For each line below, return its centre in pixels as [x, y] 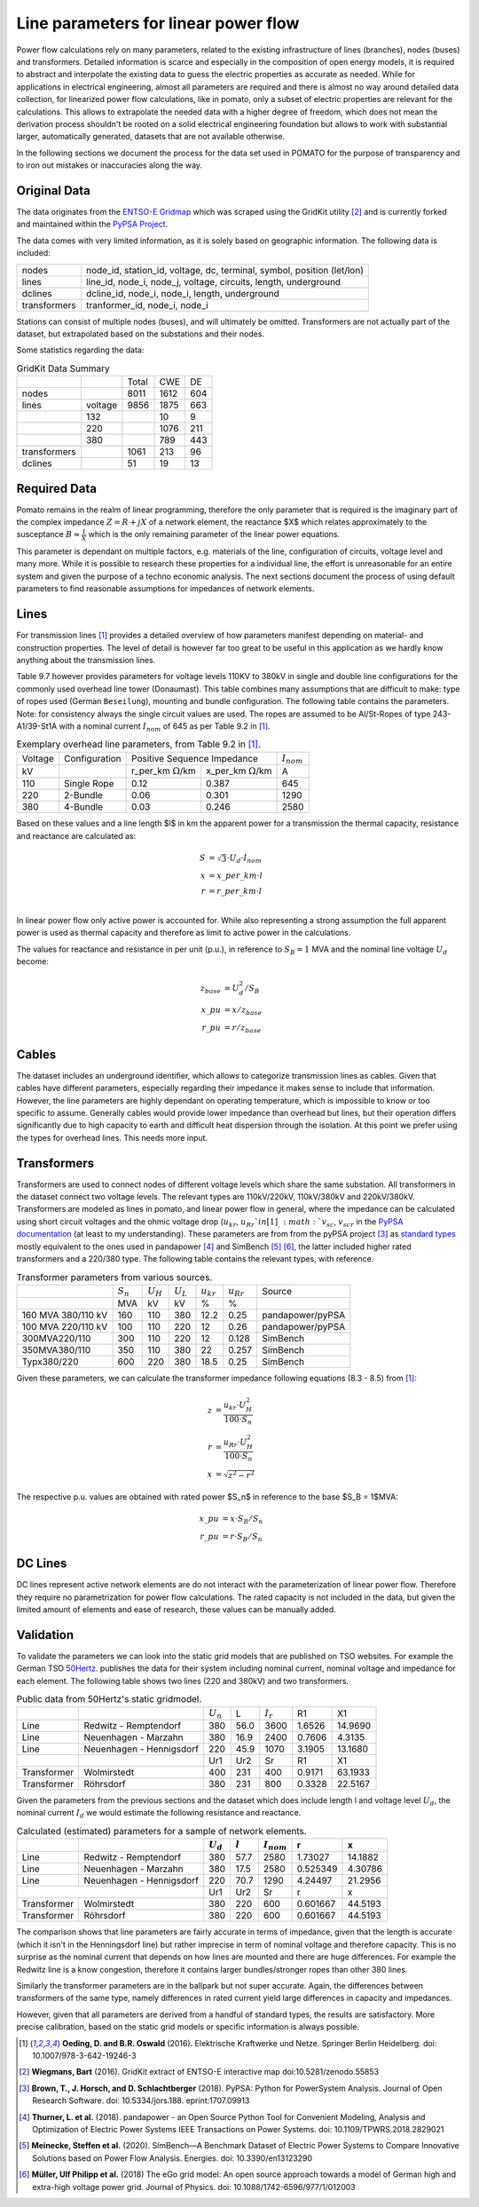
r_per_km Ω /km [164, 771]
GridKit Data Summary [63, 368]
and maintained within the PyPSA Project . [92, 224]
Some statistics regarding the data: [80, 350]
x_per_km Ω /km [239, 771]
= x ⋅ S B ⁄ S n [243, 1520]
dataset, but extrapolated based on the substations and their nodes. [141, 334]
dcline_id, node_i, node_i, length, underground [182, 293]
